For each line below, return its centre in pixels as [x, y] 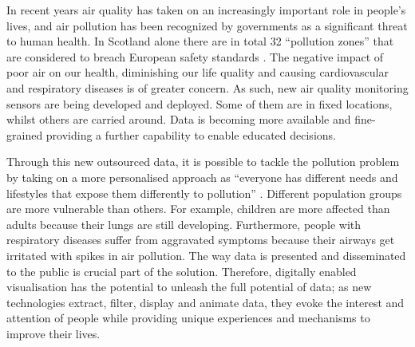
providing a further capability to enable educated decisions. [191, 134]
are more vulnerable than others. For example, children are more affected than [198, 209]
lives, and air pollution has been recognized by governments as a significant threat [207, 25]
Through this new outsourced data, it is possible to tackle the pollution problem [203, 162]
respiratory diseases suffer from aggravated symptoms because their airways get [201, 240]
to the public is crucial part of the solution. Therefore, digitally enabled [182, 271]
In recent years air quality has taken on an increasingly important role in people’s [206, 10]
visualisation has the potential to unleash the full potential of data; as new [189, 287]
